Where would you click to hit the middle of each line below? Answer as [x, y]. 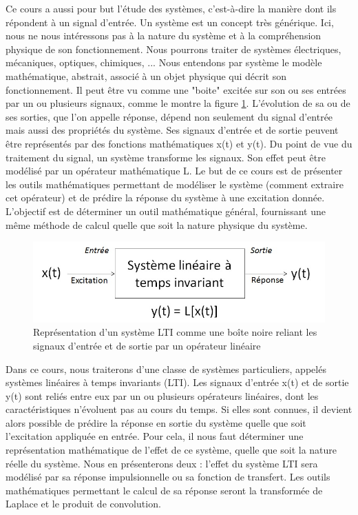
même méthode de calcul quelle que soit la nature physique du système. [157, 224]
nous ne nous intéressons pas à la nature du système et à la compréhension [164, 36]
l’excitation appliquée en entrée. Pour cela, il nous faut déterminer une [155, 436]
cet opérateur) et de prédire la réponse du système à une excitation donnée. [165, 198]
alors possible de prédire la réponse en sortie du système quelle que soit [156, 422]
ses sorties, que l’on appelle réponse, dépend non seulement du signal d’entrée [169, 116]
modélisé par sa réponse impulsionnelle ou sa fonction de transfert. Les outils [168, 477]
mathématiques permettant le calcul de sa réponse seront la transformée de [164, 490]
